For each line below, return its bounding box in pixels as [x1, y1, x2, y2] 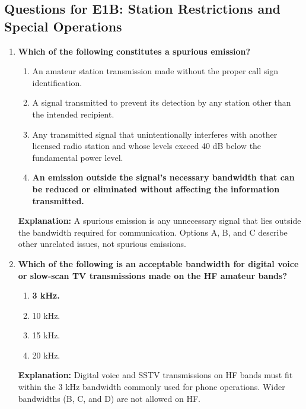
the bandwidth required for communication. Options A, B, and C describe [18, 226, 288, 238]
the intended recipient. [32, 107, 114, 120]
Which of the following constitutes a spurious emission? [18, 45, 251, 57]
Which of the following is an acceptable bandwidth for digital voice [18, 257, 299, 270]
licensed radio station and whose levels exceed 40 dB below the [32, 139, 262, 152]
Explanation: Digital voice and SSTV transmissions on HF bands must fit [18, 369, 293, 381]
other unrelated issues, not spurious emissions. [18, 237, 186, 250]
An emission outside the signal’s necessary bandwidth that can [32, 171, 295, 183]
